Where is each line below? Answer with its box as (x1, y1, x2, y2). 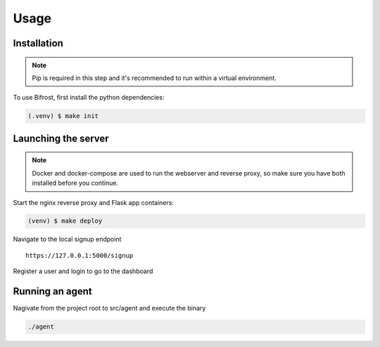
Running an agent (13, 285, 92, 298)
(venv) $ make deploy (27, 217, 103, 225)
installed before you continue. (32, 179, 119, 188)
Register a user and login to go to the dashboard (13, 267, 153, 275)
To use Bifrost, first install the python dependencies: (13, 93, 165, 102)
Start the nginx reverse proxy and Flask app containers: (13, 198, 174, 207)
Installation (13, 37, 63, 49)
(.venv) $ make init (27, 112, 99, 120)
